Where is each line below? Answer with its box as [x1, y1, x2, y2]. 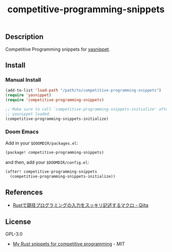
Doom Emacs [5, 128, 39, 135]
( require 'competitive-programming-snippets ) [5, 97, 104, 103]
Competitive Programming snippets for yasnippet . [5, 46, 111, 52]
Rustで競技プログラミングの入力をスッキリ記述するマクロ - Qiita [12, 202, 148, 208]
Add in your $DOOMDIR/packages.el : [5, 140, 78, 146]
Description [5, 32, 44, 41]
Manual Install [5, 76, 41, 83]
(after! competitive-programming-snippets [5, 169, 97, 174]
